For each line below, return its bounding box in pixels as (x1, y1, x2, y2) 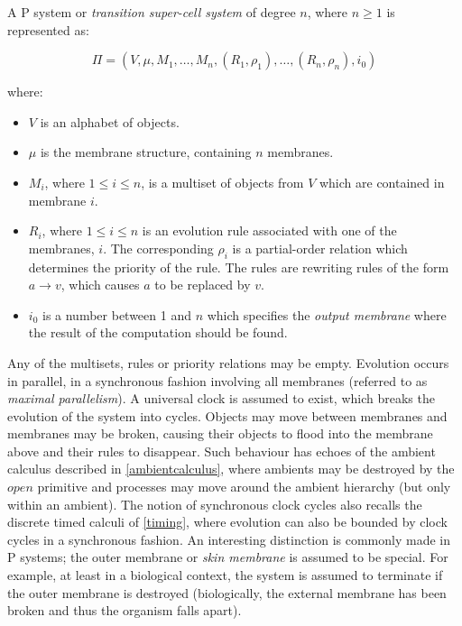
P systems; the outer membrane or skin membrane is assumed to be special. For (7, 548, 448, 566)
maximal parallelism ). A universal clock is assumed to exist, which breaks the (7, 389, 435, 408)
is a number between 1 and (42, 305, 191, 324)
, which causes (60, 275, 140, 294)
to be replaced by (154, 275, 251, 294)
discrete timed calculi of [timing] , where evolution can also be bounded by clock (7, 512, 448, 531)
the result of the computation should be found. (28, 323, 288, 342)
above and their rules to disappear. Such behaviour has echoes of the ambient (7, 441, 436, 460)
